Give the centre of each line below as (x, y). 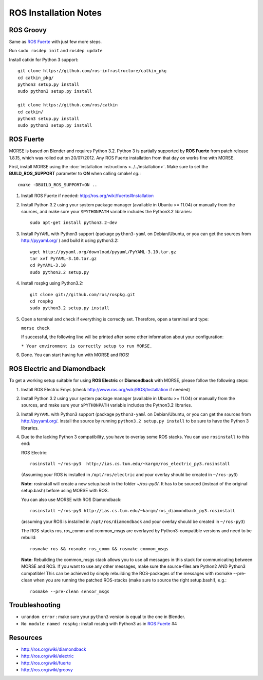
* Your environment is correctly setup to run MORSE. (87, 346)
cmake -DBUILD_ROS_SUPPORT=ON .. (57, 185)
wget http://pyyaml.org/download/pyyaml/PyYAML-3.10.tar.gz (103, 252)
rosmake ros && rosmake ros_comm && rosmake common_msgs (99, 549)
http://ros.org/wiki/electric (47, 656)
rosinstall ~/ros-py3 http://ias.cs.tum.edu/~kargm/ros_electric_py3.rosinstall (130, 464)
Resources (26, 637)
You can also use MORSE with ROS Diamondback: (71, 500)
